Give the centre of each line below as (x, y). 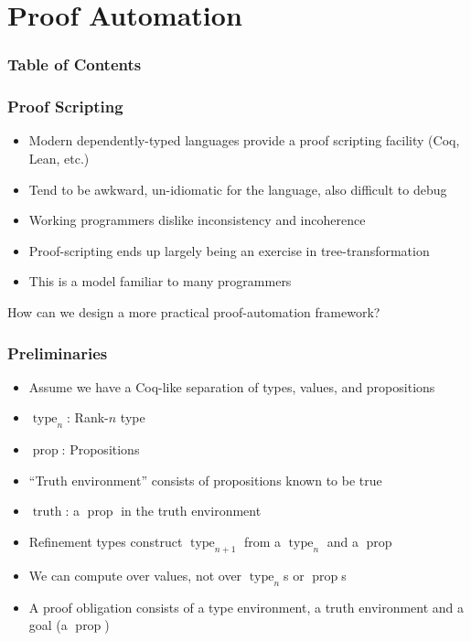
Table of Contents (75, 64)
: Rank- (88, 417)
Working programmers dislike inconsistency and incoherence (197, 220)
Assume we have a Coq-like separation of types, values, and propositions (232, 386)
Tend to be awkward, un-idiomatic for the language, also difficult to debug (238, 189)
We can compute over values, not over (135, 575)
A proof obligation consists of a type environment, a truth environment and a (246, 607)
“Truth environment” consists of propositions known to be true (205, 480)
